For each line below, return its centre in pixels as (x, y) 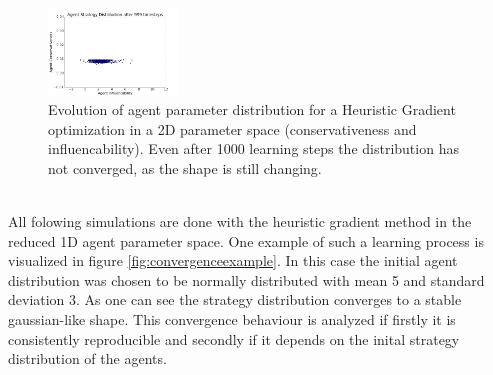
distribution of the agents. (87, 358)
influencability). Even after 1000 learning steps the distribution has (253, 148)
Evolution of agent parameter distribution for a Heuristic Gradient (252, 109)
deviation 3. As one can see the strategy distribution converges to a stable (235, 299)
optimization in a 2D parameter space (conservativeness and (232, 128)
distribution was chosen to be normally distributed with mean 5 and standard (246, 279)
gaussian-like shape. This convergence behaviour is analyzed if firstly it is (232, 319)
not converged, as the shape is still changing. (185, 167)
